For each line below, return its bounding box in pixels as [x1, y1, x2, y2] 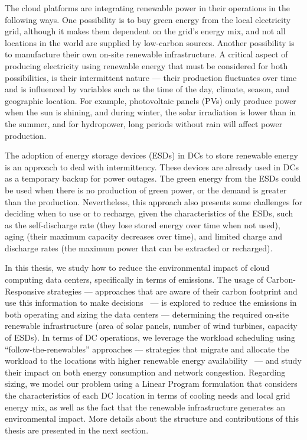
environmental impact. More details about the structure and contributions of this [5, 412, 299, 425]
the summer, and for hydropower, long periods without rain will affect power [5, 117, 283, 130]
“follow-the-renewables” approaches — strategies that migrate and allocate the [5, 342, 289, 355]
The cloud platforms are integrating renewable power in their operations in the [5, 2, 290, 14]
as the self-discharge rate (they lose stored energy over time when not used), [5, 218, 280, 231]
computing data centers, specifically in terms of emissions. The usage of [5, 273, 264, 286]
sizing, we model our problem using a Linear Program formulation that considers [5, 377, 298, 390]
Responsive [5, 284, 45, 297]
